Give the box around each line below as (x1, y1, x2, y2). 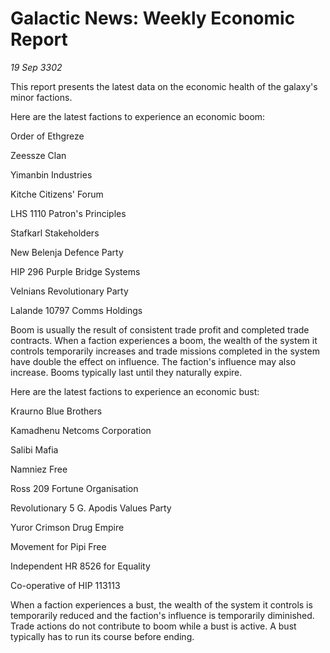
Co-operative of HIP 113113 (10, 579, 121, 591)
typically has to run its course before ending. (10, 630, 195, 642)
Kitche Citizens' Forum (10, 188, 104, 200)
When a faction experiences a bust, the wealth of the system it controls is (10, 598, 313, 611)
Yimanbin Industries (10, 168, 93, 181)
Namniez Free (10, 463, 68, 475)
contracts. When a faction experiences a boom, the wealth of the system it (10, 334, 318, 346)
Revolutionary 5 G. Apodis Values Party (10, 502, 172, 514)
